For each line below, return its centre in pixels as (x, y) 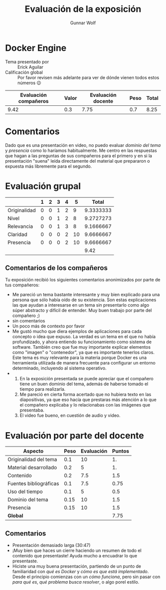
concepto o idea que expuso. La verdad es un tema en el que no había (84, 337)
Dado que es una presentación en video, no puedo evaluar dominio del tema (83, 145)
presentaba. (32, 410)
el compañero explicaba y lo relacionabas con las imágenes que (85, 405)
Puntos (121, 451)
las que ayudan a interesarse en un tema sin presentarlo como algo (81, 305)
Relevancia (20, 226)
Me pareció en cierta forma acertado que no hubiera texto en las (85, 395)
